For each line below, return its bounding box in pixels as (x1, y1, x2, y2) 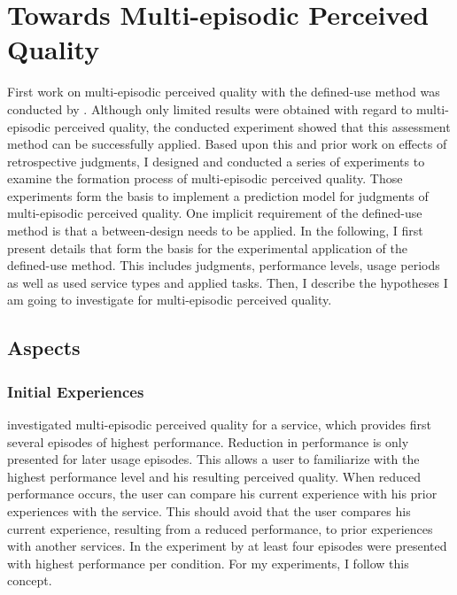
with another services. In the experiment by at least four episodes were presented (7, 537, 447, 555)
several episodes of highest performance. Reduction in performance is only (7, 432, 409, 451)
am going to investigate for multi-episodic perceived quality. (7, 290, 332, 309)
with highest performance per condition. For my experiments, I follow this (7, 553, 409, 572)
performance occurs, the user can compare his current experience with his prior (7, 484, 438, 503)
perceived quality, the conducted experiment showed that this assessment (54, 117, 451, 135)
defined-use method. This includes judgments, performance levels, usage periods (7, 256, 440, 274)
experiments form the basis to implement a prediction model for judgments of (7, 186, 429, 205)
